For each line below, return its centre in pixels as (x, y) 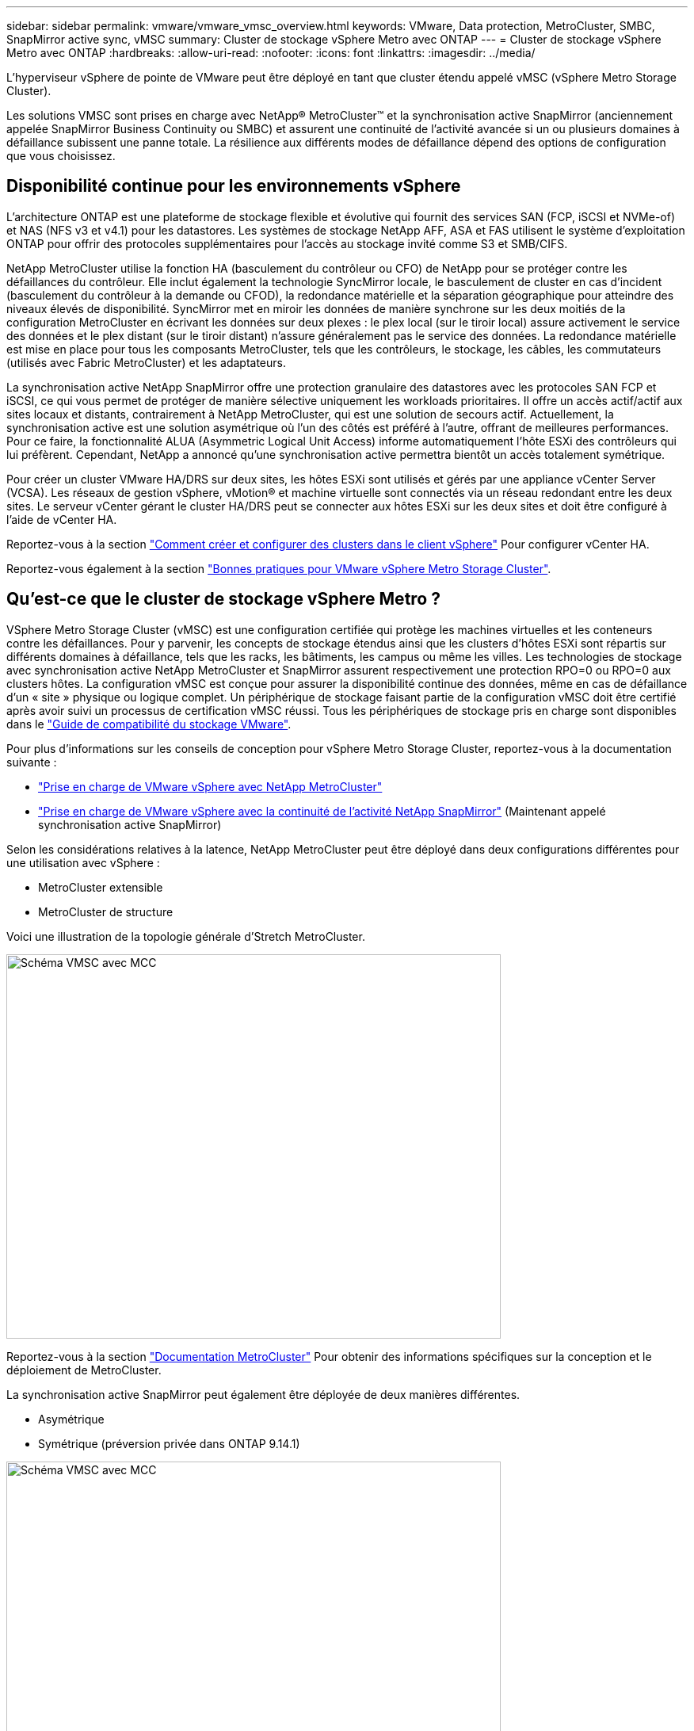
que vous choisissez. (61, 156)
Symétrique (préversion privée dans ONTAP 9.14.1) (169, 1443)
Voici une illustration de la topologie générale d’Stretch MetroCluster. (186, 936)
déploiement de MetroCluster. (84, 1370)
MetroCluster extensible (101, 887)
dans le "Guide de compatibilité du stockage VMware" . (149, 724)
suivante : (32, 762)
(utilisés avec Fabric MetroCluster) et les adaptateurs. (146, 362)
